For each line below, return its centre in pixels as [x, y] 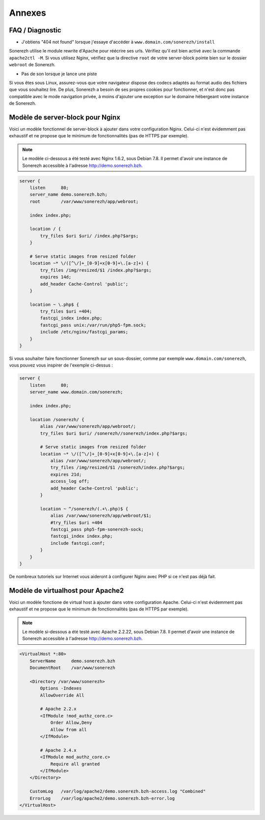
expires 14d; [56, 277]
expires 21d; [66, 474]
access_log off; [70, 481]
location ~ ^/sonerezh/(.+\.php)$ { [84, 509]
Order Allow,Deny [71, 723]
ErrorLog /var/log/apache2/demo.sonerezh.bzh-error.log [102, 798]
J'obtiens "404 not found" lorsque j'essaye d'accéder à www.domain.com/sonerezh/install [118, 42]
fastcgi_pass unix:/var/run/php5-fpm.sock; [93, 325]
